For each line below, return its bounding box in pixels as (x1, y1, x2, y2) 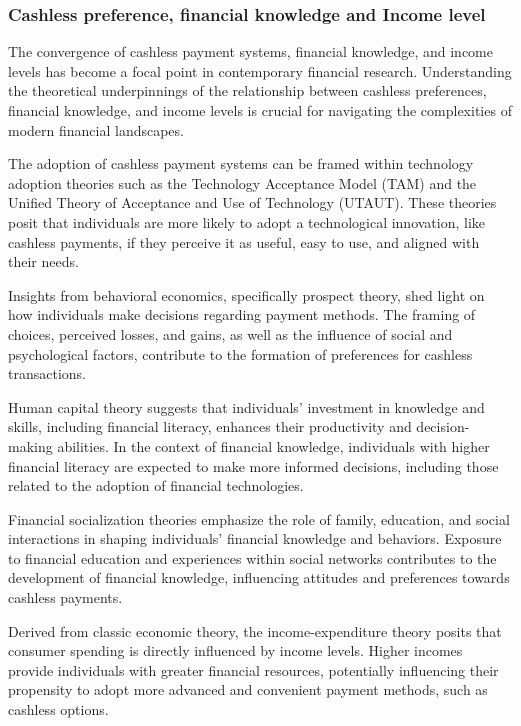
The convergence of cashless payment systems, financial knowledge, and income (8, 41, 493, 62)
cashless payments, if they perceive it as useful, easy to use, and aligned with (8, 231, 480, 252)
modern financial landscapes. (8, 119, 184, 140)
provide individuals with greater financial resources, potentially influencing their (8, 659, 499, 680)
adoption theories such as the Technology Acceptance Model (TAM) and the (8, 172, 477, 193)
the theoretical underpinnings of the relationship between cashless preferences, (8, 80, 487, 101)
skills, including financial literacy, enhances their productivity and (8, 416, 412, 437)
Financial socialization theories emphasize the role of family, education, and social (8, 508, 510, 529)
